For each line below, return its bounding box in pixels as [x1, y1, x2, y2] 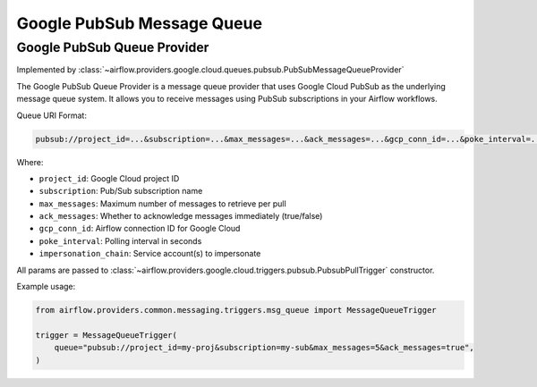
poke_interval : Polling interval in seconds [38, 235, 202, 246]
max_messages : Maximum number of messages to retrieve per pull [38, 198, 286, 209]
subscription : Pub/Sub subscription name [38, 186, 203, 197]
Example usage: [16, 282, 76, 292]
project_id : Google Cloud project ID [38, 172, 180, 183]
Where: [16, 156, 44, 167]
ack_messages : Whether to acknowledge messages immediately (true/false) [38, 211, 323, 222]
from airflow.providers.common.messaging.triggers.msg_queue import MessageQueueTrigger [35, 305, 438, 315]
